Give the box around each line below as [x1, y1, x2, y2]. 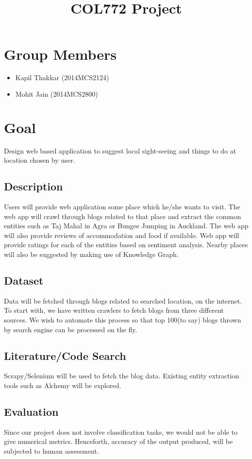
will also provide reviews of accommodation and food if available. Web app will [4, 230, 239, 240]
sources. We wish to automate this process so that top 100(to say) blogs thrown [4, 314, 241, 324]
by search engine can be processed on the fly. [4, 324, 137, 334]
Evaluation [4, 404, 59, 419]
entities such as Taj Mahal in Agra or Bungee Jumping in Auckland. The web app [4, 221, 249, 231]
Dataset [4, 272, 44, 288]
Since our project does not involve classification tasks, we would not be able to [4, 426, 238, 437]
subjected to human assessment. [4, 445, 99, 456]
